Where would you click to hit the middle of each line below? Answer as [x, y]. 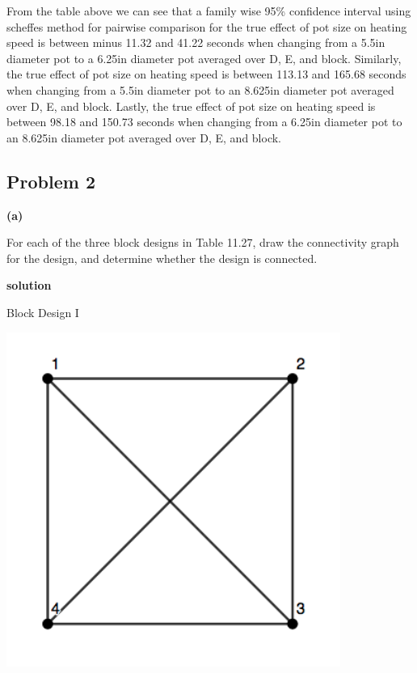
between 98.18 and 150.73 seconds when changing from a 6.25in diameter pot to [204, 122]
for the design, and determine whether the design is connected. [162, 258]
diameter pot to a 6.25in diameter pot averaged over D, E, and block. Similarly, [204, 58]
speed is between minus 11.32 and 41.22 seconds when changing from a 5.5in [196, 42]
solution [29, 285]
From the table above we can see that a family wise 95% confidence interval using [209, 11]
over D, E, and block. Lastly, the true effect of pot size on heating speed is [191, 106]
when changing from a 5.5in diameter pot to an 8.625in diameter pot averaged [200, 89]
